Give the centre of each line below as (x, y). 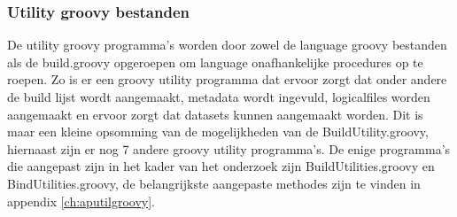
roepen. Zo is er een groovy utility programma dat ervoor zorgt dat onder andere (227, 79)
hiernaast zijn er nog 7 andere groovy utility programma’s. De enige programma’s (229, 148)
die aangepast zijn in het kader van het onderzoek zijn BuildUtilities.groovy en (221, 166)
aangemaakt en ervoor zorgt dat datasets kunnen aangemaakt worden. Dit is (215, 114)
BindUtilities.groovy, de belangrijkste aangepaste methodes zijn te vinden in (214, 183)
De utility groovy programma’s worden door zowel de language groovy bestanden (227, 45)
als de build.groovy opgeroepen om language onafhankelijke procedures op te (215, 62)
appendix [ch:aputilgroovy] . (81, 201)
